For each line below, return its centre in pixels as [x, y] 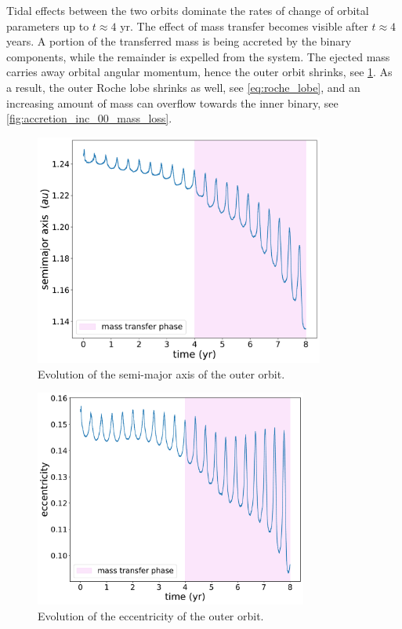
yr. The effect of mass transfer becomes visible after [244, 26]
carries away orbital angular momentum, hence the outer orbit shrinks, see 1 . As [199, 72]
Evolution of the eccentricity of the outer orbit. [151, 616]
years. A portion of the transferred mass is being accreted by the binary [179, 41]
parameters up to [48, 26]
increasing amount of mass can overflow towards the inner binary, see [172, 102]
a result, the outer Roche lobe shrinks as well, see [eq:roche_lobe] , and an [183, 87]
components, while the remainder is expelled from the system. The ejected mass [198, 56]
